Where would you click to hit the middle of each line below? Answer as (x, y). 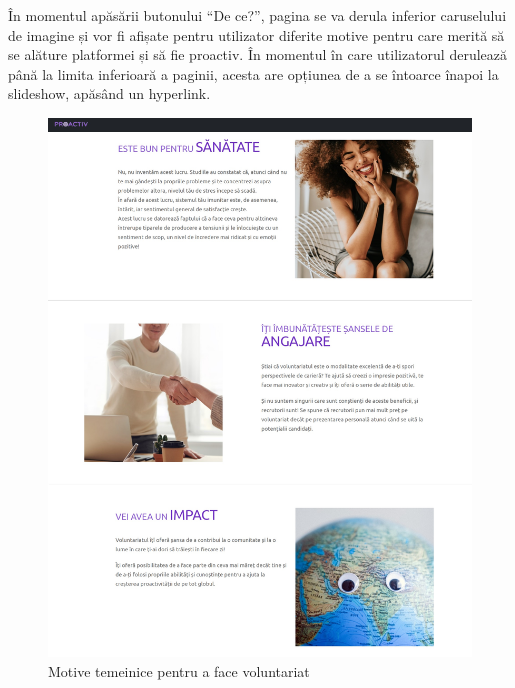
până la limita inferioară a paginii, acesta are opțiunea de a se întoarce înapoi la (253, 73)
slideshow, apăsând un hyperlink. (109, 93)
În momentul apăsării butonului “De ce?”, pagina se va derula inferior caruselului (257, 15)
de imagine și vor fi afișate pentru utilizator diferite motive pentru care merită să (256, 34)
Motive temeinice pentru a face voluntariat (179, 670)
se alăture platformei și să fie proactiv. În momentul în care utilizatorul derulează (258, 54)
